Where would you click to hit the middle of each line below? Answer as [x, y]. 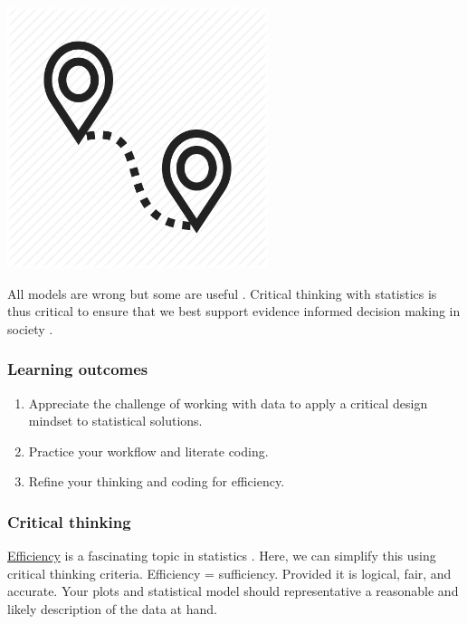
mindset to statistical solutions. [115, 421]
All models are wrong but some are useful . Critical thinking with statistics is [222, 293]
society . [30, 328]
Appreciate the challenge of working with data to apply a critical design [228, 403]
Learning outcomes [78, 369]
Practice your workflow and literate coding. [148, 451]
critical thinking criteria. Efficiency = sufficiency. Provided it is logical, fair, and [229, 573]
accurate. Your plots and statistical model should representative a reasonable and [233, 591]
